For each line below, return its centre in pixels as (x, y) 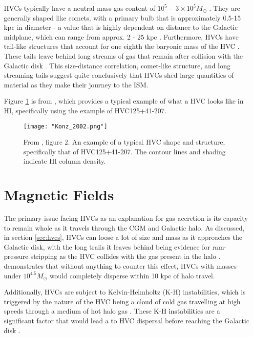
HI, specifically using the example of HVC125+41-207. (85, 110)
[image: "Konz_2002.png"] (65, 126)
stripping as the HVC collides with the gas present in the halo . (126, 256)
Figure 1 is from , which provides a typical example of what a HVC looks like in (124, 101)
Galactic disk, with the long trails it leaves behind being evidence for (107, 246)
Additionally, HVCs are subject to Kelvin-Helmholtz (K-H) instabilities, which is (125, 292)
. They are (225, 8)
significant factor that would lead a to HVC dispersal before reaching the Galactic (127, 321)
